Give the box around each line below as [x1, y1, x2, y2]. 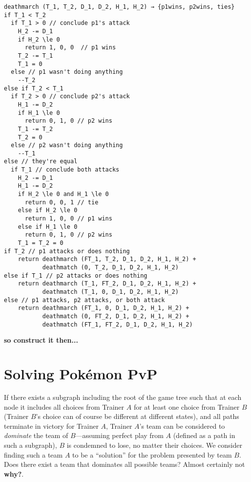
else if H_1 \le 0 [18, 223, 78, 230]
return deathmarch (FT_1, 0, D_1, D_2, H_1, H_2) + [18, 305, 189, 312]
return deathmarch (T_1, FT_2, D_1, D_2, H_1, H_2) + [18, 280, 196, 287]
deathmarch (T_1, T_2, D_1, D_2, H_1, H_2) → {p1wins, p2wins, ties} [4, 3, 235, 10]
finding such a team [4, 449, 63, 460]
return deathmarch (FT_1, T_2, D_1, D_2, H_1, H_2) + [18, 256, 196, 263]
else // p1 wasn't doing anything [11, 68, 123, 76]
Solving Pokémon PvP [4, 364, 158, 384]
